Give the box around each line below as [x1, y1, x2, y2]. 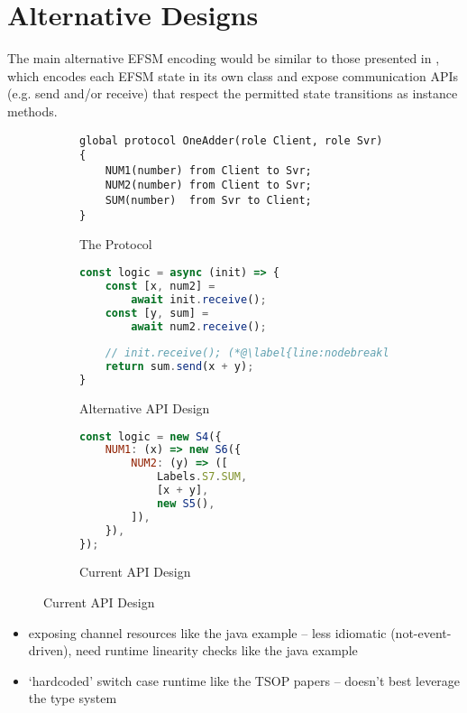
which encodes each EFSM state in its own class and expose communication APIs [7, 66, 459, 85]
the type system [28, 689, 117, 708]
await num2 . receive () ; [131, 319, 267, 333]
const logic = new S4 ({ [79, 430, 222, 443]
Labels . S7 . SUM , [156, 470, 248, 484]
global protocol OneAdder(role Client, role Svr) [79, 134, 383, 147]
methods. [7, 101, 58, 120]
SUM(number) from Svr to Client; [105, 194, 312, 208]
